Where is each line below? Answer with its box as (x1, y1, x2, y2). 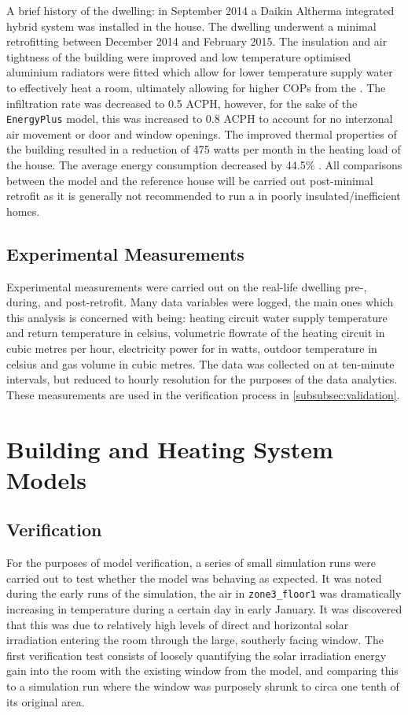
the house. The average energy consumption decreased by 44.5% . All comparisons (6, 157, 402, 172)
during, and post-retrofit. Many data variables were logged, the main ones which (6, 294, 394, 310)
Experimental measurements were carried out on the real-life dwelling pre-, (6, 278, 367, 295)
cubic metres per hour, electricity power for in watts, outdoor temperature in (6, 339, 377, 356)
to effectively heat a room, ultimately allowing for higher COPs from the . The (6, 79, 386, 95)
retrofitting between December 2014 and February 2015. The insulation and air (6, 33, 388, 50)
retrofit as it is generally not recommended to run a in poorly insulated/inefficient (6, 187, 401, 204)
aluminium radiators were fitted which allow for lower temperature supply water (6, 64, 393, 80)
